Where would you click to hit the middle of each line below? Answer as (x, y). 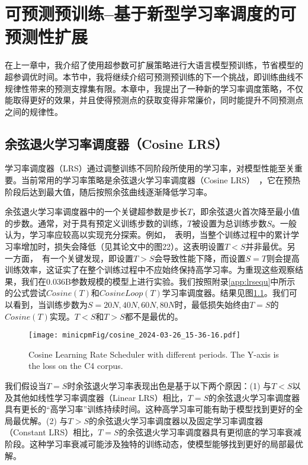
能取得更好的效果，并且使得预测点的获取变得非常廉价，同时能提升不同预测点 (154, 100)
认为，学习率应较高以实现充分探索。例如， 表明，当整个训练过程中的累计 (148, 235)
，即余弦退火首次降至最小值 (246, 211)
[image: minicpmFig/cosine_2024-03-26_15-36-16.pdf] (134, 335)
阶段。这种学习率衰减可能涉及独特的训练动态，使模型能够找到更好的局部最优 (154, 444)
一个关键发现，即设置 (92, 258)
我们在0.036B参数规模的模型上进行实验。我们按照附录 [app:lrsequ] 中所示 (158, 281)
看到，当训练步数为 (50, 305)
